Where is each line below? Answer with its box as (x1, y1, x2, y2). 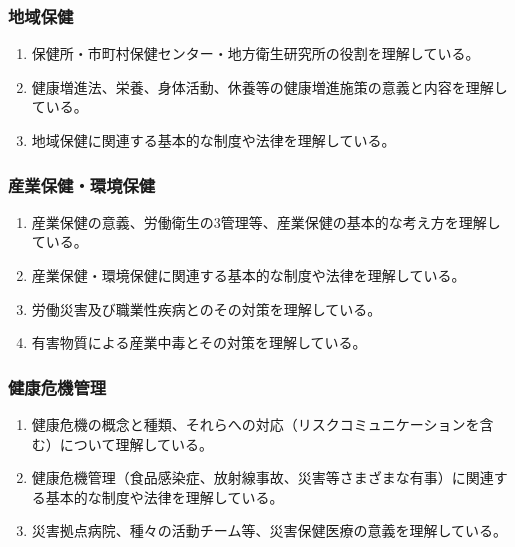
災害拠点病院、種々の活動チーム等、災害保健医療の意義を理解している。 (31, 520, 507, 541)
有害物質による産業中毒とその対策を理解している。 (31, 332, 367, 353)
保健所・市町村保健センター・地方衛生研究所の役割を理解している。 (31, 43, 480, 64)
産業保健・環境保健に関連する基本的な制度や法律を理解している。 (31, 265, 466, 285)
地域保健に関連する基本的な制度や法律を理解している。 (31, 130, 396, 150)
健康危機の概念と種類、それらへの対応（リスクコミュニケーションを (31, 414, 480, 434)
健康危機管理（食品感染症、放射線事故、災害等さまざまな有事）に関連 (31, 467, 494, 488)
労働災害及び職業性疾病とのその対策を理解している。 (31, 298, 382, 319)
